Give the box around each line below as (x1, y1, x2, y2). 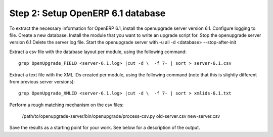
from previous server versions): (9, 78, 75, 84)
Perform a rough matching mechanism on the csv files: (9, 102, 124, 108)
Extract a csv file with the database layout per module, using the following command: (9, 49, 187, 55)
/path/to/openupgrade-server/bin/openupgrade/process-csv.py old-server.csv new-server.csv (22, 113, 220, 119)
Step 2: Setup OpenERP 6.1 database (9, 8, 166, 19)
